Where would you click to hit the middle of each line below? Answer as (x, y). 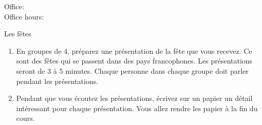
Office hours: (24, 16)
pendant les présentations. (57, 81)
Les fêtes (18, 34)
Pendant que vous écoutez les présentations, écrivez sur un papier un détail (134, 98)
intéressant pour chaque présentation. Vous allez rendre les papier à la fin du (137, 108)
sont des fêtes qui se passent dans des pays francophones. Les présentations (134, 61)
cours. (25, 118)
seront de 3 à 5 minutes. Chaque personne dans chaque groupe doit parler (132, 70)
